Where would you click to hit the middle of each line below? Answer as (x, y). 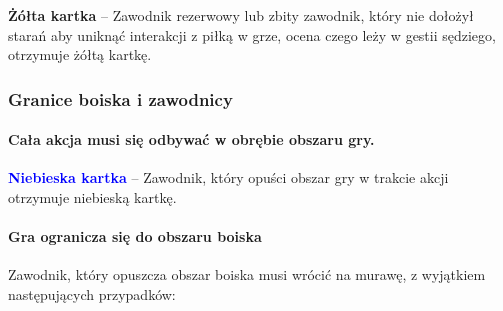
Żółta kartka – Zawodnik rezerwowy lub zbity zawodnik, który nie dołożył (241, 15)
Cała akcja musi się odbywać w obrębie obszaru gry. (191, 139)
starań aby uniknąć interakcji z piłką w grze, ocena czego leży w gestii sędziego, (252, 34)
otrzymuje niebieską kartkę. (92, 197)
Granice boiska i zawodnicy (120, 98)
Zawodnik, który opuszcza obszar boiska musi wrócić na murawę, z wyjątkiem (247, 274)
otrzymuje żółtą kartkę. (80, 54)
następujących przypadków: (92, 294)
